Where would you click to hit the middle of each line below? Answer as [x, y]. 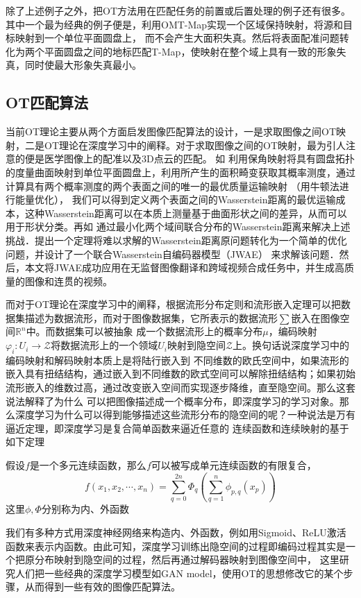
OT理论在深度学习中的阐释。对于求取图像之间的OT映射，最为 [185, 145]
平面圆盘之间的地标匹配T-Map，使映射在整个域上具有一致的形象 [190, 51]
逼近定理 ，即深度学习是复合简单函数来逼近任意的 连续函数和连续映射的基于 [177, 428]
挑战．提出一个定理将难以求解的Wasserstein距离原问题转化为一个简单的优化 [176, 240]
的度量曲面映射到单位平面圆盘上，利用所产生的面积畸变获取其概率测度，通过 [180, 172]
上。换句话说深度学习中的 [291, 345]
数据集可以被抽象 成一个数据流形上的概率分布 [159, 331]
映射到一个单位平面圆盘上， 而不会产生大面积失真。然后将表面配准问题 [177, 38]
